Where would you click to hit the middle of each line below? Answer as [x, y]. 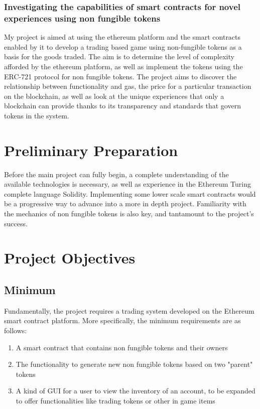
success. [16, 223]
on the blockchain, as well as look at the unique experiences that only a [114, 96]
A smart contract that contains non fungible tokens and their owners [122, 347]
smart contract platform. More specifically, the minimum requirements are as [122, 320]
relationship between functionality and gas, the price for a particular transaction [128, 86]
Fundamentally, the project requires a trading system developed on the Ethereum [129, 310]
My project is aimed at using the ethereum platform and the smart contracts [122, 37]
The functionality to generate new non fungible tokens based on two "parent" [134, 364]
